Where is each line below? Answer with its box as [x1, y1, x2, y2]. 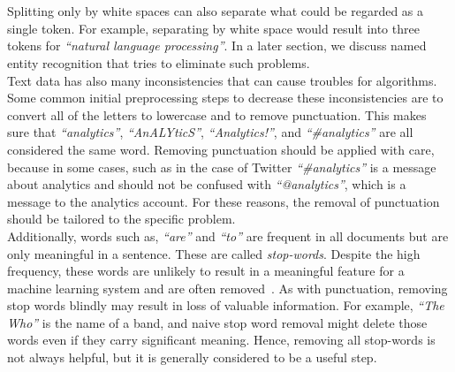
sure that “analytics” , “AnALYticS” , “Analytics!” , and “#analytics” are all [7, 123, 413, 141]
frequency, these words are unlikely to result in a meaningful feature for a [7, 262, 405, 280]
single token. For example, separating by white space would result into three [7, 19, 420, 37]
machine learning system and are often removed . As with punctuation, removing [7, 278, 448, 297]
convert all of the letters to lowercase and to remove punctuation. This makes [7, 105, 427, 124]
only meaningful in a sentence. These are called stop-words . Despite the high [7, 244, 421, 262]
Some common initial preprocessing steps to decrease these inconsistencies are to [7, 88, 444, 107]
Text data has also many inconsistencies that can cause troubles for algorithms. [7, 71, 437, 89]
